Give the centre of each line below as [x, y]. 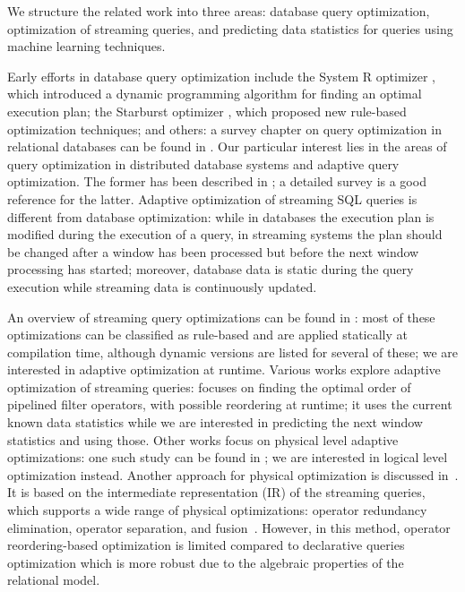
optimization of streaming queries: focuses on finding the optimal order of [209, 386]
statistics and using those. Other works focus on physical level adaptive [203, 439]
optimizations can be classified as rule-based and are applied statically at [207, 335]
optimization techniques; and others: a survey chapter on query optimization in [224, 129]
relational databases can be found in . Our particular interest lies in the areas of [227, 146]
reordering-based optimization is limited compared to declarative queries [206, 545]
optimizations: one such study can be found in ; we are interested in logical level [228, 457]
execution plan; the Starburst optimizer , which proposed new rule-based [207, 111]
